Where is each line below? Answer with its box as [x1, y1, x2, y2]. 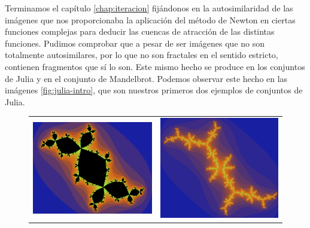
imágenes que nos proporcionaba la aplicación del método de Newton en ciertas [5, 13, 296, 26]
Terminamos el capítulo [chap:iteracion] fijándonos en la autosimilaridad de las [5, 2, 293, 14]
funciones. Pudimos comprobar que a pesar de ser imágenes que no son [5, 37, 265, 49]
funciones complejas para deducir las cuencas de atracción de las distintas [5, 25, 275, 38]
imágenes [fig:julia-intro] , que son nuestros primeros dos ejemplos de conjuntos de [5, 84, 303, 96]
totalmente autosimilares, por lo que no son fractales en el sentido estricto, [5, 48, 278, 61]
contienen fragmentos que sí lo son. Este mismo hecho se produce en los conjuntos [5, 60, 305, 72]
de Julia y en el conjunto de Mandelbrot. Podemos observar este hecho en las [5, 72, 288, 84]
